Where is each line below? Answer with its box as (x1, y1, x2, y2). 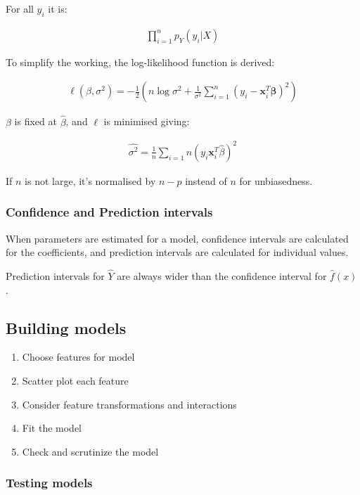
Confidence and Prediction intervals (6, 203, 213, 221)
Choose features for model (22, 349, 135, 364)
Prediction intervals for (6, 269, 105, 283)
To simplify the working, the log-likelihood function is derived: (6, 54, 275, 69)
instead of (185, 173, 227, 188)
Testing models (6, 474, 93, 491)
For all (6, 1, 34, 15)
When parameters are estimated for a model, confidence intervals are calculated (6, 231, 349, 245)
